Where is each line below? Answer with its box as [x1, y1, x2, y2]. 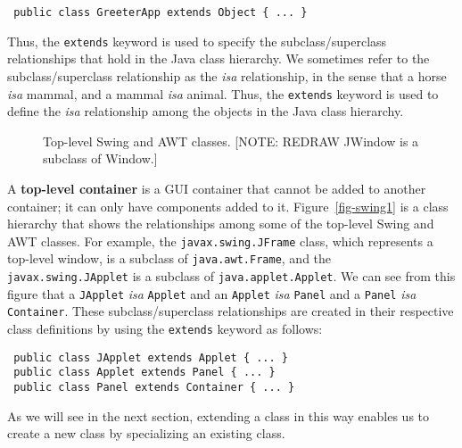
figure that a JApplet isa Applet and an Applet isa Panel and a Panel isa [7, 284, 417, 303]
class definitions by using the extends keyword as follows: [7, 319, 323, 337]
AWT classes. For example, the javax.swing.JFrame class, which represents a [7, 231, 433, 250]
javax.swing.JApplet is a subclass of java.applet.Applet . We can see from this [7, 267, 456, 286]
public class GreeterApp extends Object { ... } [13, 6, 308, 19]
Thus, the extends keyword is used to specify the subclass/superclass [7, 31, 387, 50]
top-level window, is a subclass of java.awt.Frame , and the [7, 249, 332, 268]
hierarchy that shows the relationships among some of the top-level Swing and [7, 214, 434, 233]
